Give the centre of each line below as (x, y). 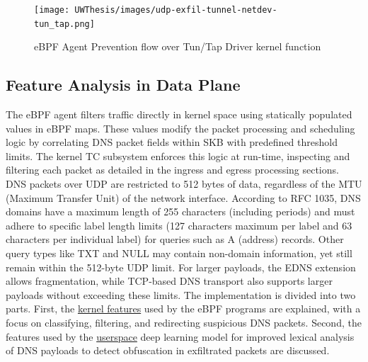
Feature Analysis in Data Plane (123, 85)
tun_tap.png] (64, 24)
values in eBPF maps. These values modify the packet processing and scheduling (180, 128)
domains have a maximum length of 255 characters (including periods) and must (180, 211)
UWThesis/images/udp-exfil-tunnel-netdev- (176, 10)
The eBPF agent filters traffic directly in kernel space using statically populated (179, 114)
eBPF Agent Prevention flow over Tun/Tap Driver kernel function (178, 46)
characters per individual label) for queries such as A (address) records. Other (175, 239)
